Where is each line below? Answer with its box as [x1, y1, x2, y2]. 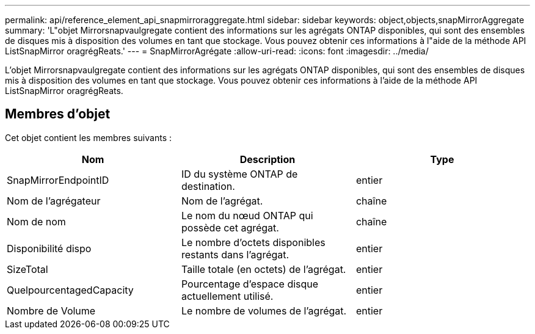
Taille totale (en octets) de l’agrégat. [181, 263, 346, 275]
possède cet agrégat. [181, 221, 279, 234]
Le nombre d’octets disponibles [181, 236, 326, 249]
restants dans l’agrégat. [181, 248, 289, 261]
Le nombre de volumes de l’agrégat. [181, 304, 347, 317]
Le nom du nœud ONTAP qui [181, 209, 313, 222]
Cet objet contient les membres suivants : [5, 132, 172, 143]
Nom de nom [7, 215, 66, 228]
